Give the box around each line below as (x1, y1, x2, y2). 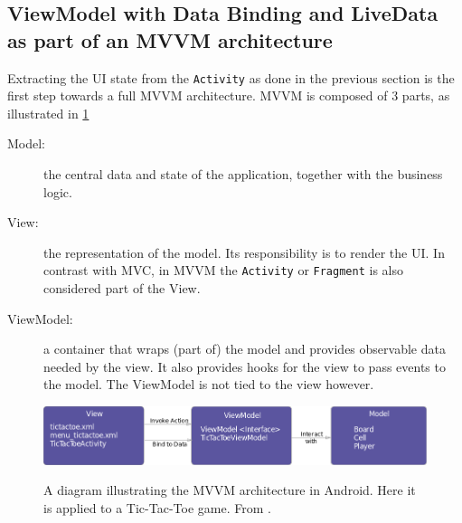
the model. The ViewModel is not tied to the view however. (43, 375, 374, 394)
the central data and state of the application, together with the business (43, 165, 443, 184)
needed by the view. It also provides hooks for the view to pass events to (43, 357, 446, 376)
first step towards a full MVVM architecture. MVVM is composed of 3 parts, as (7, 86, 450, 105)
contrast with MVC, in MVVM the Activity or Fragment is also (43, 261, 403, 280)
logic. (43, 182, 72, 201)
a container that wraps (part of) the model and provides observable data (43, 339, 446, 358)
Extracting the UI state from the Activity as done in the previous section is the (7, 68, 455, 87)
